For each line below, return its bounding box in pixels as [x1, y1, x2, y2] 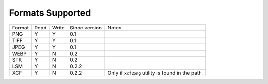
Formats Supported [9, 7, 91, 18]
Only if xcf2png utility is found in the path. [107, 69, 203, 76]
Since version [70, 24, 102, 31]
